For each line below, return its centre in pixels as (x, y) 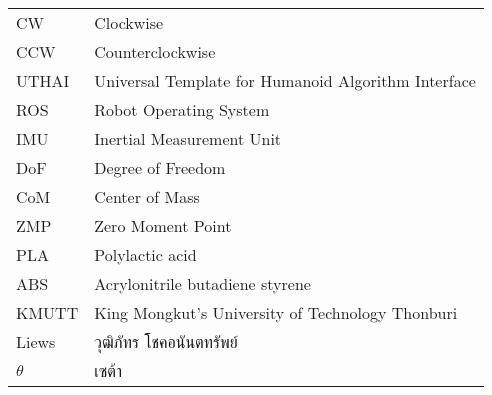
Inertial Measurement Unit (188, 138)
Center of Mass (147, 196)
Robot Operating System (182, 109)
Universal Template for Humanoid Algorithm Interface (285, 80)
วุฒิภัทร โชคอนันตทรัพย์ (166, 341)
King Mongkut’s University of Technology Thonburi (276, 312)
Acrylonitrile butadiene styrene (202, 283)
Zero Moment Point (163, 225)
